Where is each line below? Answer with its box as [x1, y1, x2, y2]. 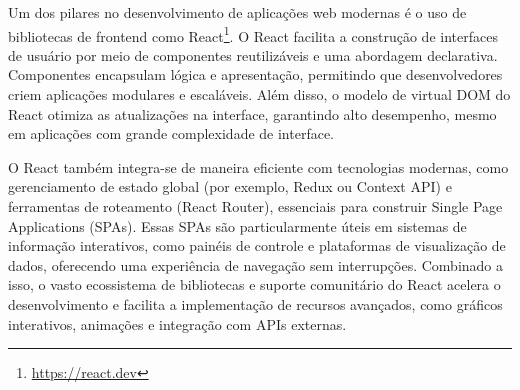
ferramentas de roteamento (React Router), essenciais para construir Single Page [8, 196, 503, 216]
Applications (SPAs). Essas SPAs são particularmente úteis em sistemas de [8, 215, 467, 236]
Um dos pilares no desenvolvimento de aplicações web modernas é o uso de [8, 2, 467, 22]
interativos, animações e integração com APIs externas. [8, 313, 347, 334]
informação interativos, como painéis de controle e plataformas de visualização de [8, 235, 506, 256]
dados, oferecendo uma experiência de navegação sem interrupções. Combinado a [8, 254, 504, 275]
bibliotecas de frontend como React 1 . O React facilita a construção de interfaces [8, 22, 498, 46]
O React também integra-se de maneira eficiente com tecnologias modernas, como [8, 156, 509, 177]
